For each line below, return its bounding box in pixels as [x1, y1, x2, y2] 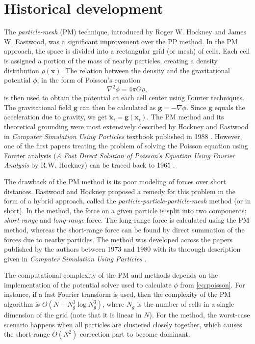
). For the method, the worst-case [149, 310, 250, 320]
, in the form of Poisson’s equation [37, 75, 140, 85]
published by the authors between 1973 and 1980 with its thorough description [4, 244, 241, 254]
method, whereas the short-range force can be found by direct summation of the [4, 224, 245, 234]
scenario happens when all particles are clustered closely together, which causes [4, 319, 242, 329]
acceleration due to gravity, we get [4, 112, 107, 122]
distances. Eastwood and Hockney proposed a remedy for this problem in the [4, 186, 236, 196]
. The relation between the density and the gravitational [61, 65, 230, 75]
